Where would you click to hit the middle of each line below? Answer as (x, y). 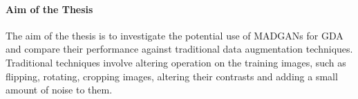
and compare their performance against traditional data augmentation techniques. (179, 49)
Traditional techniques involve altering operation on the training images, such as (176, 62)
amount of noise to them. (59, 90)
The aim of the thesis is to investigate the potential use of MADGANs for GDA (175, 35)
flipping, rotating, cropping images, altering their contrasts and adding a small (172, 76)
